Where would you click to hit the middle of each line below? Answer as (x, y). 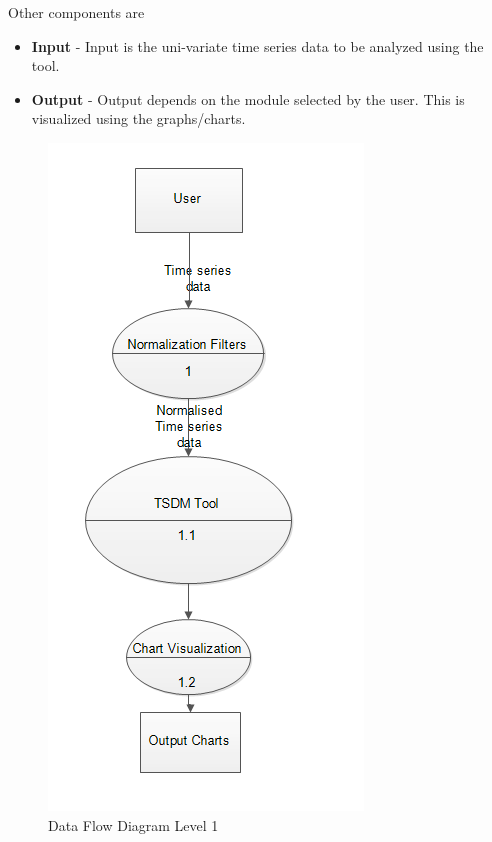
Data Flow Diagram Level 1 (133, 824)
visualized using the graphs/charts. (138, 118)
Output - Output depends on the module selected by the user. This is (248, 98)
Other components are (76, 12)
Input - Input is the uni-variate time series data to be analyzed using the (257, 45)
